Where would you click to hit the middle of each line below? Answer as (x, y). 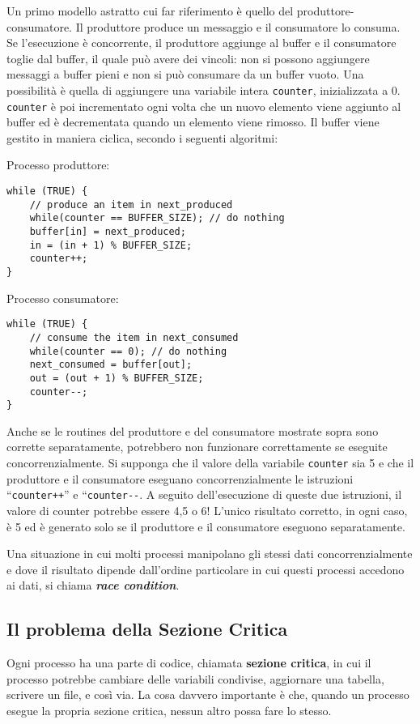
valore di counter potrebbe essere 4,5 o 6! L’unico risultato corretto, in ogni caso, (207, 510)
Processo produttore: (58, 165)
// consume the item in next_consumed (134, 337)
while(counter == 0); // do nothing (128, 351)
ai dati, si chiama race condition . (93, 585)
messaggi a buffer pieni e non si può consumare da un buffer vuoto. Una (185, 74)
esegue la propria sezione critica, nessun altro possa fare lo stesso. (169, 710)
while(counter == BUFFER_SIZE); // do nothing (157, 218)
